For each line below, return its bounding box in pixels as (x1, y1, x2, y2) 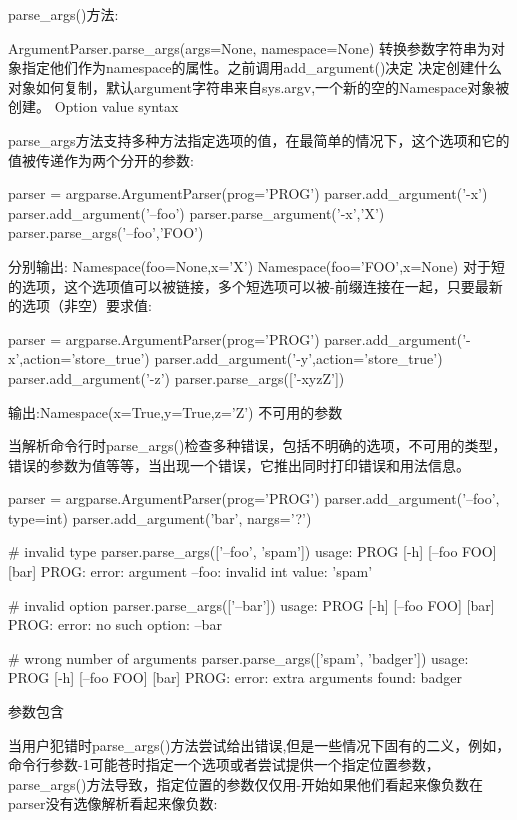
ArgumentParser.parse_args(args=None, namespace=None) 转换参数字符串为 (8, 37, 492, 58)
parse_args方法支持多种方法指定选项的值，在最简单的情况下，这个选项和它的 (8, 129, 510, 150)
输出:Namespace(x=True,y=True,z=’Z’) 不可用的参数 (8, 401, 343, 422)
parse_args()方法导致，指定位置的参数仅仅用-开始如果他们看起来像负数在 (8, 773, 484, 794)
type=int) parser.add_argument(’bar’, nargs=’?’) (8, 507, 312, 528)
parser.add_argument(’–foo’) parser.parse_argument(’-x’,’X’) (8, 202, 385, 223)
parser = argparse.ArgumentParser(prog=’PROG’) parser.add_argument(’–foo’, (8, 488, 500, 509)
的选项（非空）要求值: (8, 295, 152, 316)
